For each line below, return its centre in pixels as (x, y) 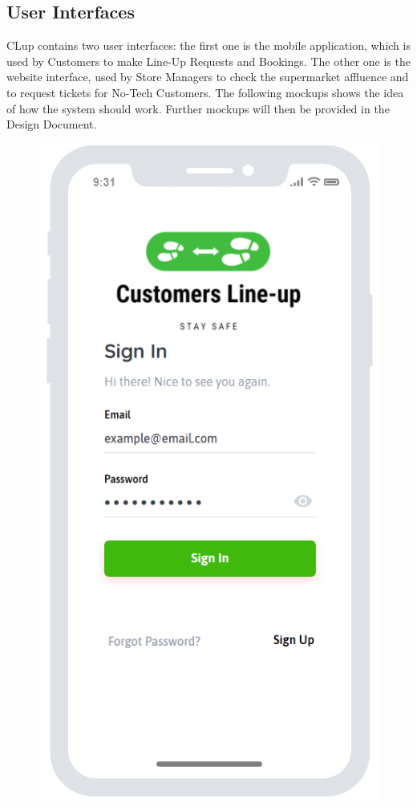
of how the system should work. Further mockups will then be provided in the (198, 108)
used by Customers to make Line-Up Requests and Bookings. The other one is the (208, 61)
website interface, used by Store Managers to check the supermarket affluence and (208, 77)
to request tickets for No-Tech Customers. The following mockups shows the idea (205, 92)
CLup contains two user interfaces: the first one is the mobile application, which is (208, 45)
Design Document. (52, 124)
